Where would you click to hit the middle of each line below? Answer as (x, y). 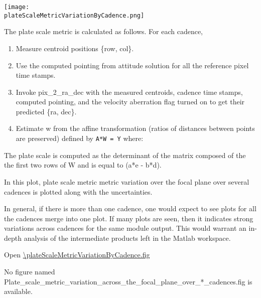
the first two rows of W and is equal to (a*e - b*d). (83, 165)
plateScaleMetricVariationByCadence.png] (74, 15)
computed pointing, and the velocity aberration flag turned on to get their (130, 102)
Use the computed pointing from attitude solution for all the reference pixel (132, 65)
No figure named (30, 272)
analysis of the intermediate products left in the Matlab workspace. (127, 238)
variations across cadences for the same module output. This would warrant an (125, 228)
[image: (17, 7)
